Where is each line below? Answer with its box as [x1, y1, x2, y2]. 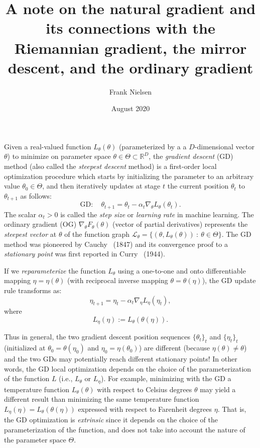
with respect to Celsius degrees [97, 384, 192, 394]
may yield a [200, 384, 236, 394]
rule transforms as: [4, 285, 62, 295]
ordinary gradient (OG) [4, 219, 77, 229]
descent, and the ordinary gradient [8, 57, 253, 77]
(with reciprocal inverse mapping [67, 275, 168, 286]
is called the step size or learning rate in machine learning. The [60, 209, 254, 219]
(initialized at [4, 342, 46, 353]
